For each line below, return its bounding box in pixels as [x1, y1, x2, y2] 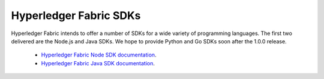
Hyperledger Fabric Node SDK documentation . [41, 51, 157, 59]
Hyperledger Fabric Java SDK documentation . [41, 59, 155, 67]
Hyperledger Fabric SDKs [11, 9, 141, 22]
